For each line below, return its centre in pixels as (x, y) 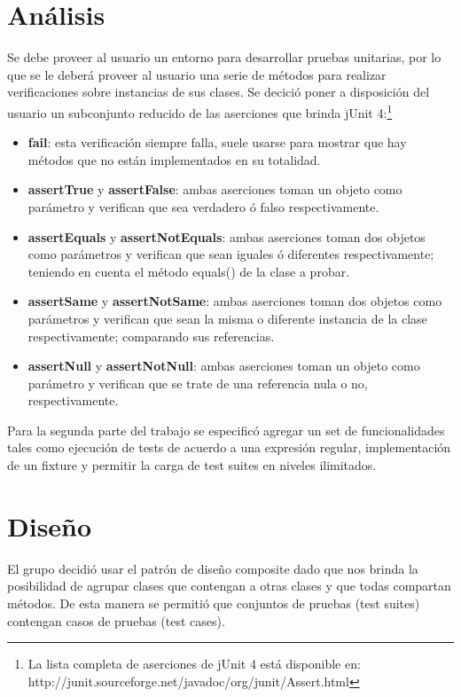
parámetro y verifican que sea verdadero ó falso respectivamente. (203, 206)
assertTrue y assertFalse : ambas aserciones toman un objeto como (215, 189)
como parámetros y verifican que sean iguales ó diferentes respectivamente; (231, 254)
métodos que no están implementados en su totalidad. (174, 159)
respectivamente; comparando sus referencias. (151, 336)
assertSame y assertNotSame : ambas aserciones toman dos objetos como (235, 301)
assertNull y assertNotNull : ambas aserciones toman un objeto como (224, 366)
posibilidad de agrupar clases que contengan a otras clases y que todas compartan (229, 586)
